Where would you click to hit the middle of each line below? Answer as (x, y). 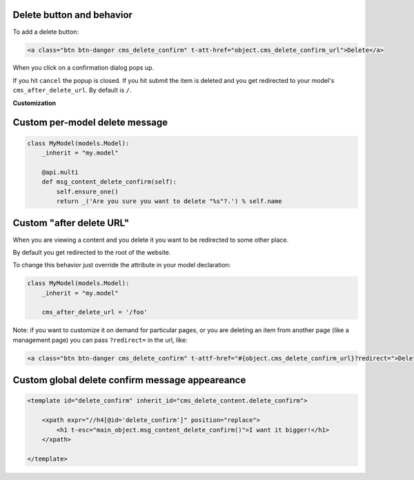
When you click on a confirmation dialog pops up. (83, 68)
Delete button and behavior (72, 15)
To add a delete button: (46, 32)
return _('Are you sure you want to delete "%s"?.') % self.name (169, 201)
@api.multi (60, 172)
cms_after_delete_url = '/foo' (95, 312)
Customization (34, 103)
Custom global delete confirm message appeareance (129, 380)
